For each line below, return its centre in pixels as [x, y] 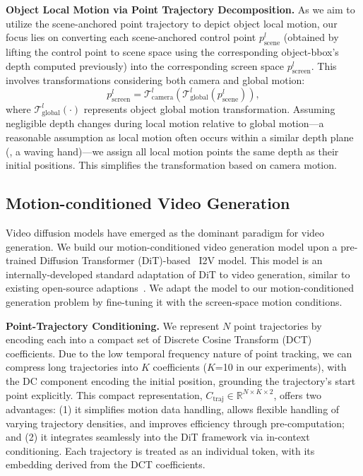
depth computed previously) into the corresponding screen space [145, 65]
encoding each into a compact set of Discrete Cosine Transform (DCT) [159, 339]
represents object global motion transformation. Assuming [209, 108]
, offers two [297, 394]
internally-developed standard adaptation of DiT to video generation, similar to [178, 274]
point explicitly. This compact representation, [104, 394]
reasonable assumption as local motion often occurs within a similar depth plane [180, 137]
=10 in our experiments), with [281, 367]
